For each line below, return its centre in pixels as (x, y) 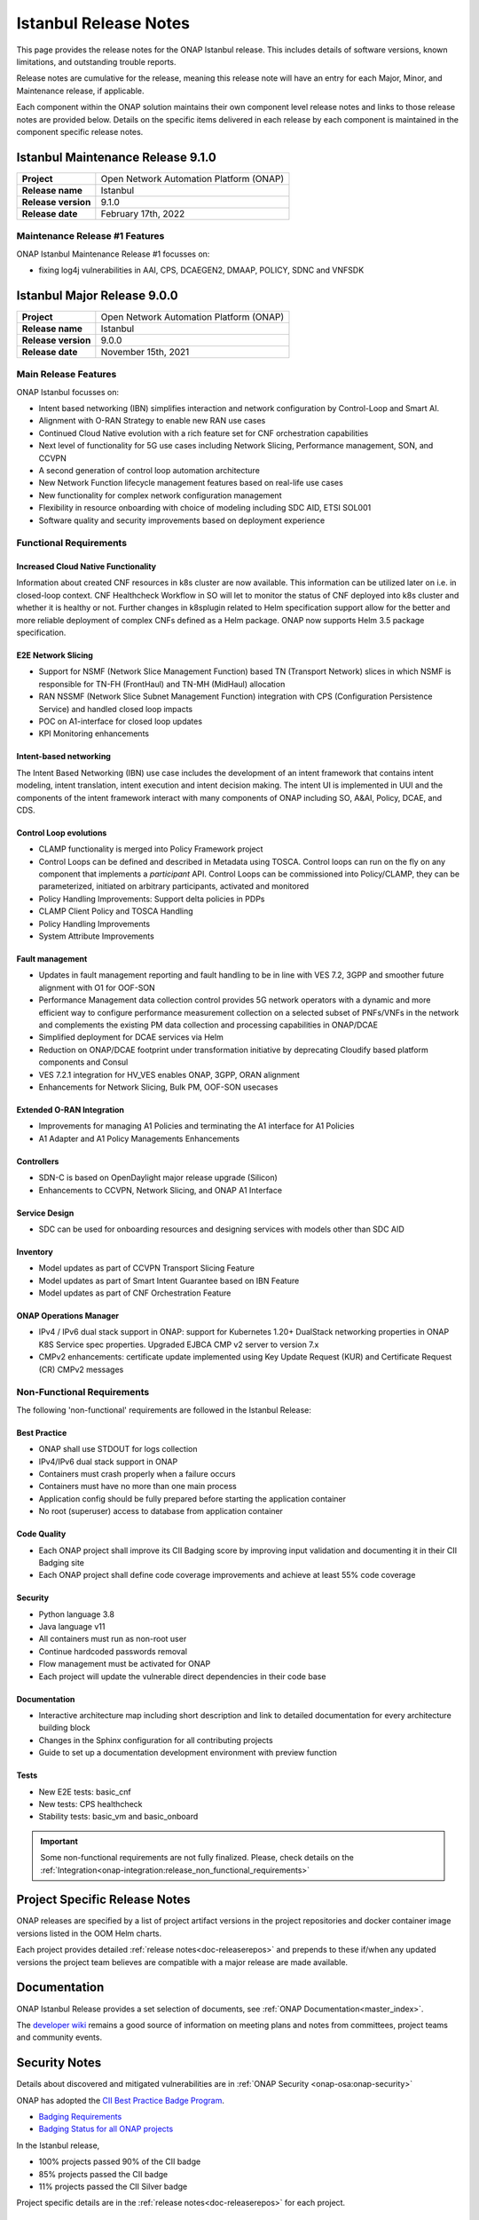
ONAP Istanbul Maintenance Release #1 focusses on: (113, 254)
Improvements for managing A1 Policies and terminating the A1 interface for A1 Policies (196, 1126)
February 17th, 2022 (143, 213)
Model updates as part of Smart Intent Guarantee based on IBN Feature (169, 1280)
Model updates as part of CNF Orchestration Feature (135, 1293)
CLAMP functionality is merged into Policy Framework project (151, 849)
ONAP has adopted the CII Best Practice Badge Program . (121, 2100)
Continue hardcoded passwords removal (113, 1651)
